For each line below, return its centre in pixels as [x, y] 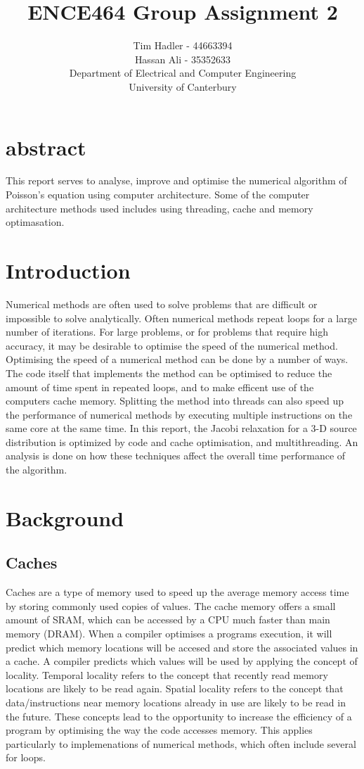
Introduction [68, 270]
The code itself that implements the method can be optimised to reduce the [169, 373]
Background [65, 517]
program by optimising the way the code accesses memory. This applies [159, 730]
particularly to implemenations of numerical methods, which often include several [181, 743]
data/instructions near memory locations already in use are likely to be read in [176, 702]
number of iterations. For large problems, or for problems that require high [167, 332]
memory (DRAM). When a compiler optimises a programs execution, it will [169, 634]
